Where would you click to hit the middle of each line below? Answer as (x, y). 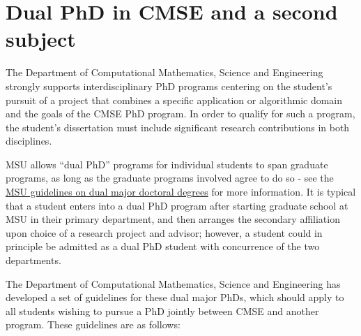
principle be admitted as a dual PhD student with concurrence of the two (163, 246)
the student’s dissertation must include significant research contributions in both (178, 127)
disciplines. (29, 141)
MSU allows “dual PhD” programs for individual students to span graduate (167, 164)
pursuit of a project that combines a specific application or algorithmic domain (174, 100)
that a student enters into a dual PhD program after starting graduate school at (177, 205)
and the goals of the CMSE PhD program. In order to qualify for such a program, (180, 114)
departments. (33, 260)
